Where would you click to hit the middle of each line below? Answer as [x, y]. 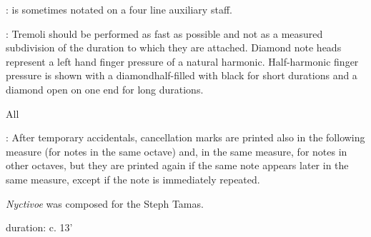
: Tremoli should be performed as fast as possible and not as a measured [164, 33]
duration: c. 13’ [39, 227]
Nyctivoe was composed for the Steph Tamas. [105, 203]
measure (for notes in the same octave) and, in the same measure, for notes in [177, 151]
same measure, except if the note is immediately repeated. [133, 179]
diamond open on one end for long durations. [105, 89]
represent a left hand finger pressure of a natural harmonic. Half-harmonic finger [182, 61]
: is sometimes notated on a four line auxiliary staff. [119, 9]
